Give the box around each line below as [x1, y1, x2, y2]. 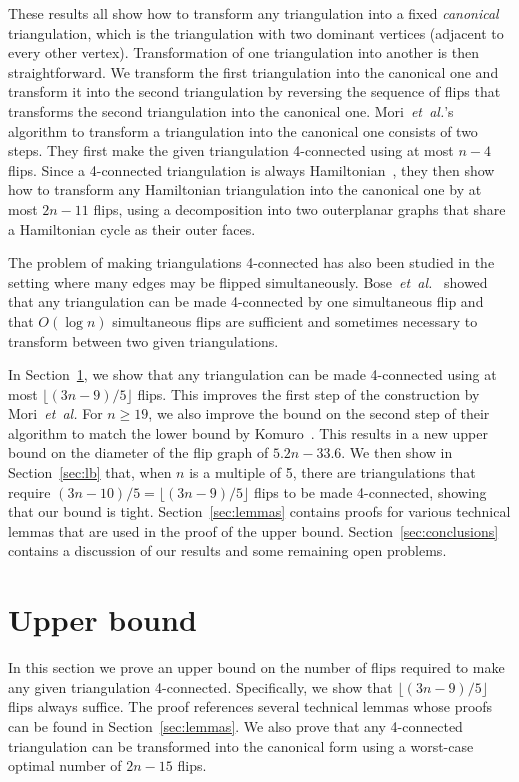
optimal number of [8, 755, 122, 776]
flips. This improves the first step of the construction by [137, 383, 480, 404]
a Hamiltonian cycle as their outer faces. [8, 218, 256, 239]
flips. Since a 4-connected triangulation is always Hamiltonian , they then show [8, 159, 495, 180]
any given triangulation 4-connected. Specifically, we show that [8, 676, 393, 697]
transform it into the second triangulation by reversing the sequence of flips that [8, 81, 501, 102]
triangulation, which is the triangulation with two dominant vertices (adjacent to [8, 22, 504, 43]
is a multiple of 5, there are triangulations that [189, 462, 476, 483]
